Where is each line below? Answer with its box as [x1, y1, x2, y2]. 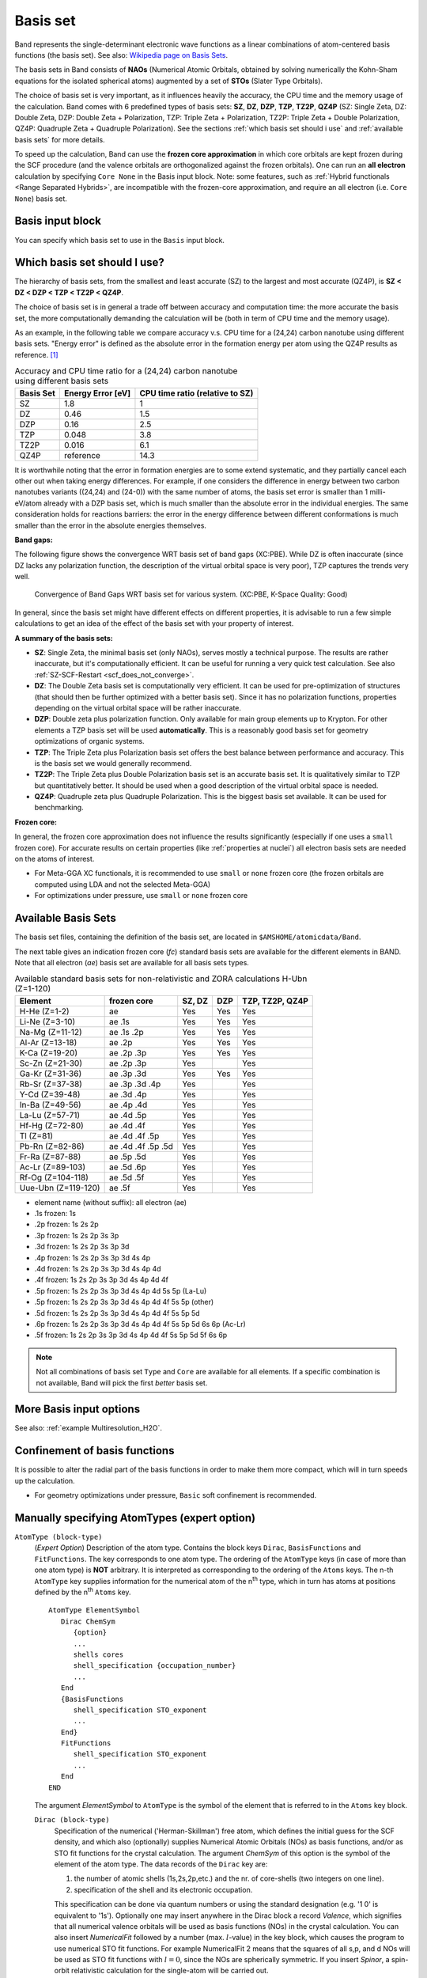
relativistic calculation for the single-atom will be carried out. [71, 1966, 269, 1976]
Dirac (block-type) [34, 1816, 110, 1825]
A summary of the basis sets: [14, 633, 114, 642]
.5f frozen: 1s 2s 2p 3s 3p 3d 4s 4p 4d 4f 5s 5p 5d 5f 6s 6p [34, 1330, 228, 1340]
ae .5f [108, 1182, 130, 1193]
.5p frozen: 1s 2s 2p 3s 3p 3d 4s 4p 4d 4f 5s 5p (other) [34, 1298, 214, 1307]
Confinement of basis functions [14, 1444, 175, 1457]
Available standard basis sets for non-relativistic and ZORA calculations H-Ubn [14, 973, 308, 984]
